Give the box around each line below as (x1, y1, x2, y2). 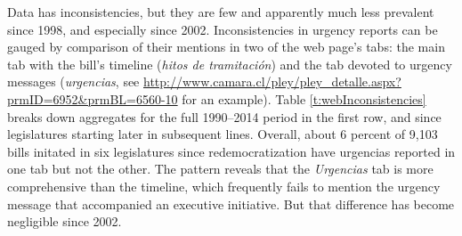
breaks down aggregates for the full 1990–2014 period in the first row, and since (7, 107, 442, 126)
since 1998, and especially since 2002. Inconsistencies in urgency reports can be (7, 20, 438, 38)
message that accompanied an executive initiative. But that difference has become (7, 194, 455, 213)
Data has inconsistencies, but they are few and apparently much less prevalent (7, 3, 434, 20)
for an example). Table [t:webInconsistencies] (182, 89, 426, 108)
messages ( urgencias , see (7, 72, 140, 91)
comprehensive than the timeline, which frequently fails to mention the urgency (7, 176, 441, 195)
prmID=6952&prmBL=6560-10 (7, 89, 178, 108)
